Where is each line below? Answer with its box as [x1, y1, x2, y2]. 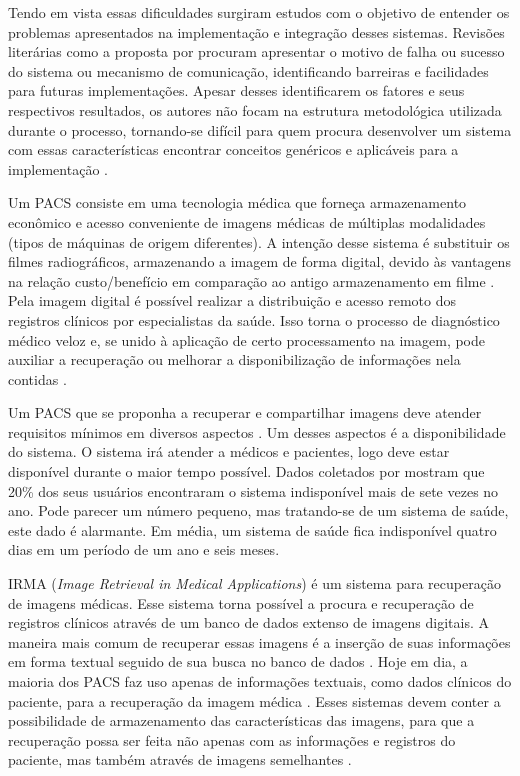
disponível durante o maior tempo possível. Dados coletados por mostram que [8, 461, 485, 482]
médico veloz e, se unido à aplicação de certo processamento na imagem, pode [8, 329, 486, 350]
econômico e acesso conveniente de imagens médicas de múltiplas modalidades [8, 211, 486, 232]
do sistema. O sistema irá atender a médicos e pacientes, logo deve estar [8, 441, 450, 462]
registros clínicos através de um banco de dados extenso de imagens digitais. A [8, 612, 489, 633]
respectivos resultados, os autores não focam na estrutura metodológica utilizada [8, 99, 502, 120]
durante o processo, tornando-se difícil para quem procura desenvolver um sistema [8, 119, 512, 140]
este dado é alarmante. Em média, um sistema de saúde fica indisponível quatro [8, 519, 497, 540]
